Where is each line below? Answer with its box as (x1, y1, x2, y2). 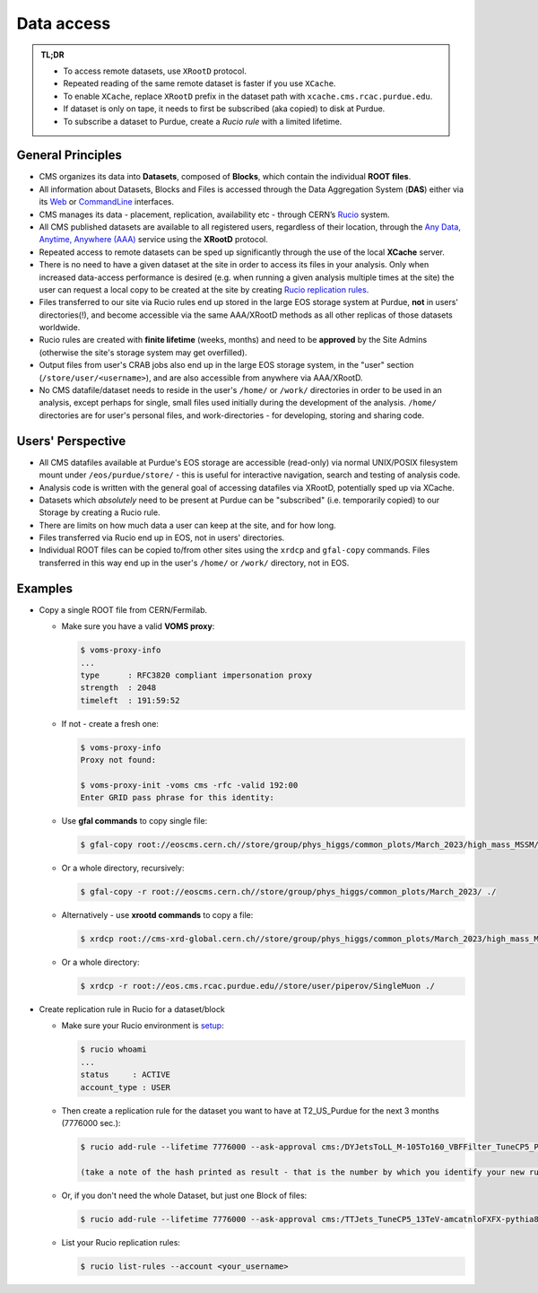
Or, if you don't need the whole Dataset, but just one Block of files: (61, 1190, 308, 1201)
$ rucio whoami (80, 1044, 147, 1054)
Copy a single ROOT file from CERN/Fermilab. (39, 604, 208, 615)
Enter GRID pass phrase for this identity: (80, 792, 275, 803)
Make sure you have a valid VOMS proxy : (61, 621, 215, 632)
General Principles (16, 148, 123, 163)
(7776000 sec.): (61, 1118, 121, 1129)
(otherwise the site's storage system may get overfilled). (39, 346, 247, 358)
